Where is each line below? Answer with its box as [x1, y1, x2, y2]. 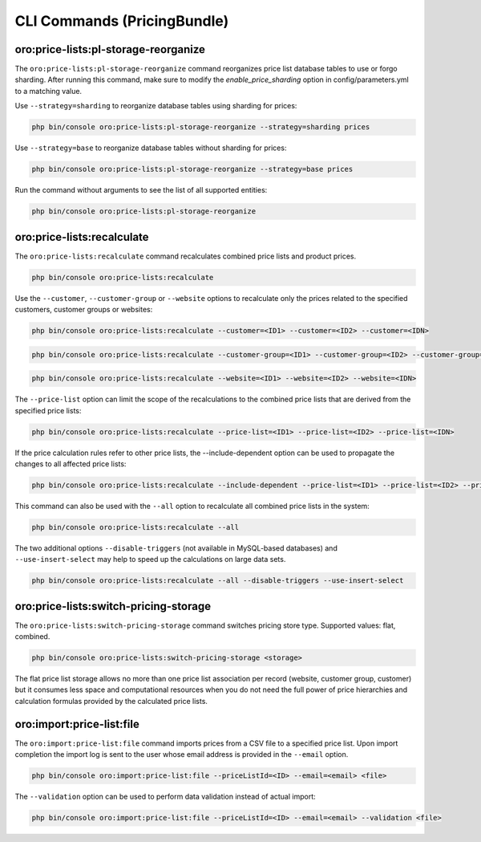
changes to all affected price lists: [14, 458, 127, 469]
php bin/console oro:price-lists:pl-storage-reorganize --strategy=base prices [31, 165, 354, 174]
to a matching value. [14, 86, 83, 96]
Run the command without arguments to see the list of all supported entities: [14, 185, 268, 195]
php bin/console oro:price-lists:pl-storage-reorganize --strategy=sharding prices [31, 123, 370, 132]
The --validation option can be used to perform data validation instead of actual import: [14, 791, 316, 802]
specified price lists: [14, 405, 82, 415]
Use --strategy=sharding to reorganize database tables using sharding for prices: [14, 101, 297, 111]
